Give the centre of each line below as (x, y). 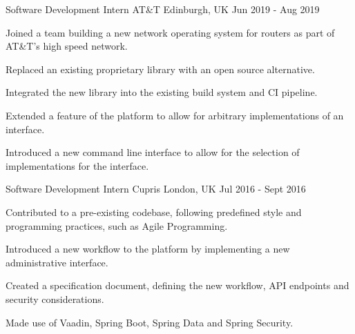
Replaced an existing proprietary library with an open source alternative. (160, 69)
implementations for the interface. (77, 165)
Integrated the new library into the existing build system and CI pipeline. (162, 92)
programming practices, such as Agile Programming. (117, 225)
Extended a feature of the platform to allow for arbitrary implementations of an (175, 115)
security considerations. (55, 298)
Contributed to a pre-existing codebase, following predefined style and (154, 212)
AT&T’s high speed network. (67, 46)
